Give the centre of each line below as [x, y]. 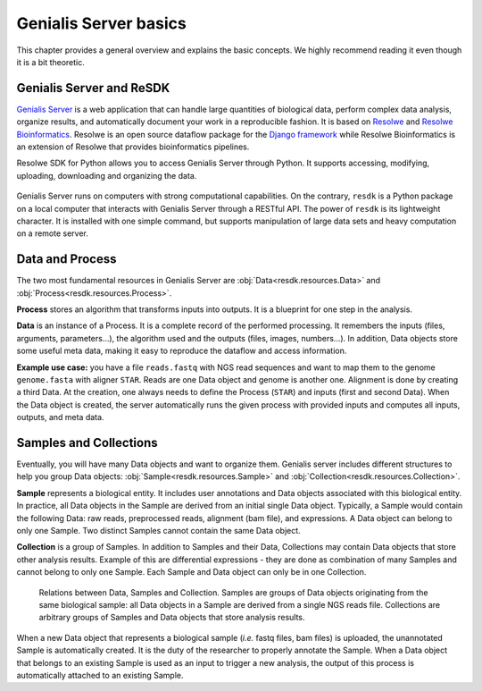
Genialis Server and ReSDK [93, 88]
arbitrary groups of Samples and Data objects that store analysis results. [172, 618]
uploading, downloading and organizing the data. [107, 175]
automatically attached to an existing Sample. [100, 675]
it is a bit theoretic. [50, 62]
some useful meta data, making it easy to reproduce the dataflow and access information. [182, 351]
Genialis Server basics [101, 23]
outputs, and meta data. [60, 417]
